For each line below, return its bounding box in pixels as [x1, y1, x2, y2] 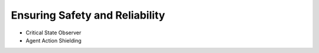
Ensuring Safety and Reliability [11, 9, 165, 22]
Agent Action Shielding [25, 37, 82, 44]
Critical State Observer [25, 29, 82, 36]
